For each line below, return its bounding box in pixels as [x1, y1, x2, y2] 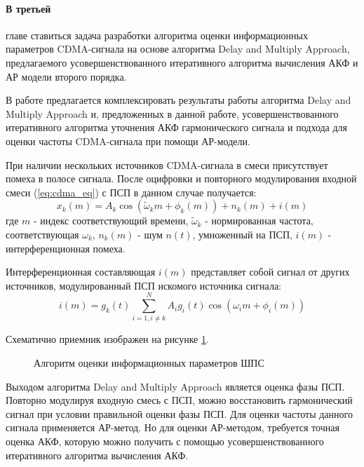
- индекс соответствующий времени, [34, 213, 189, 228]
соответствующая [6, 226, 79, 241]
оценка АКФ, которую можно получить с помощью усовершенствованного [6, 433, 324, 448]
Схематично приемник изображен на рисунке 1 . [6, 332, 209, 346]
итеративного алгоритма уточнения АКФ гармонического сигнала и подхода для [6, 120, 348, 135]
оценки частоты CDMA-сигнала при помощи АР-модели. [6, 133, 250, 148]
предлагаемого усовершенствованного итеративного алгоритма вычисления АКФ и [6, 55, 358, 69]
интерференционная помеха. [6, 241, 126, 255]
